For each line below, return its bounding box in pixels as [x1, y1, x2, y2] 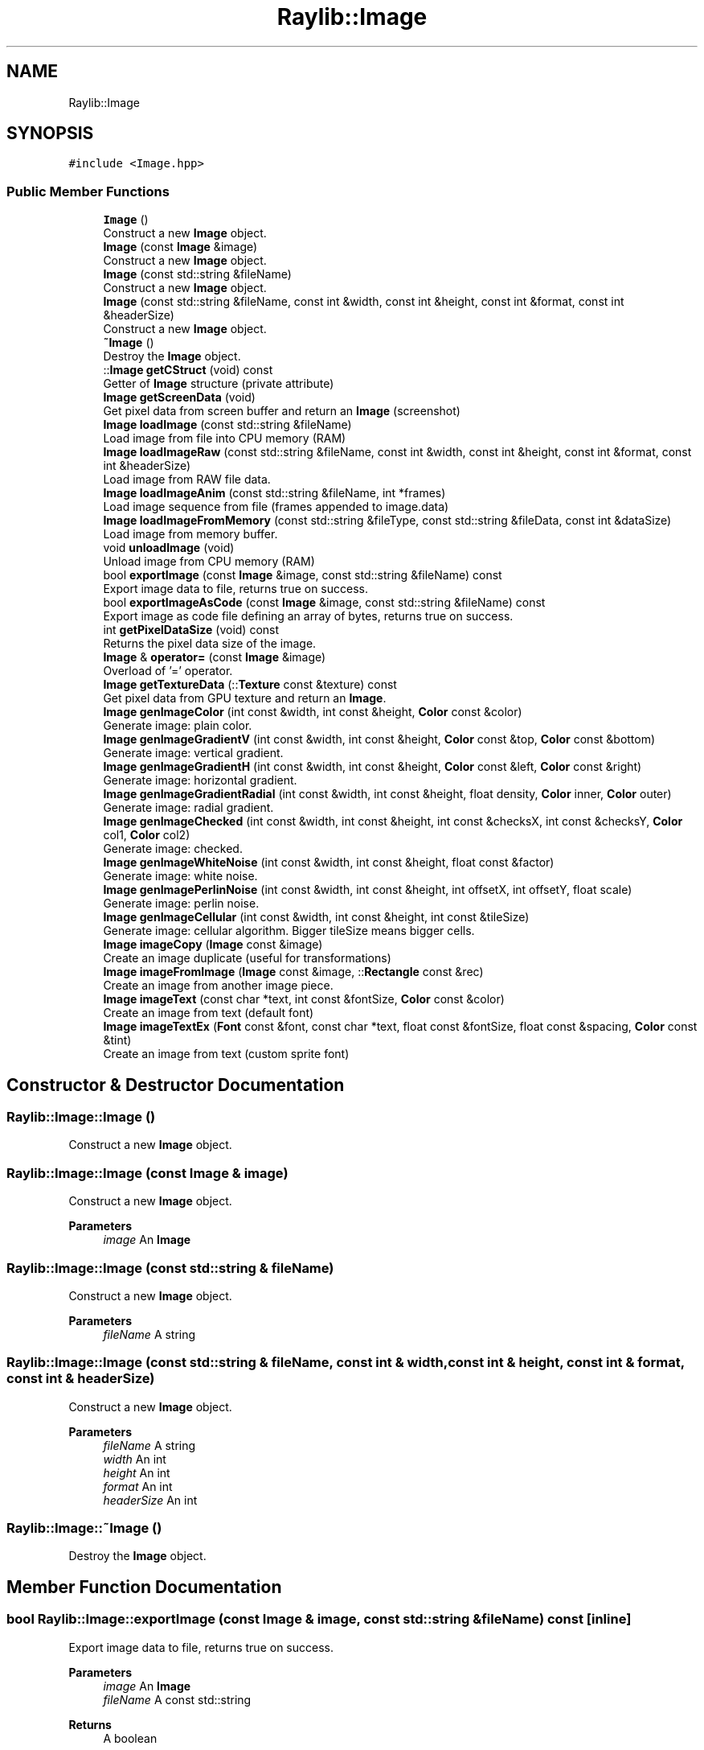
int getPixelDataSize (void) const [103, 623, 280, 637]
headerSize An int [103, 1493, 198, 1507]
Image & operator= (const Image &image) [103, 650, 326, 665]
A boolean [103, 1731, 158, 1745]
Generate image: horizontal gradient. [103, 773, 297, 788]
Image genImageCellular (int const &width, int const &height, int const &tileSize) [103, 910, 530, 924]
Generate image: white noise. [103, 869, 258, 883]
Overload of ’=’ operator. [103, 664, 233, 678]
